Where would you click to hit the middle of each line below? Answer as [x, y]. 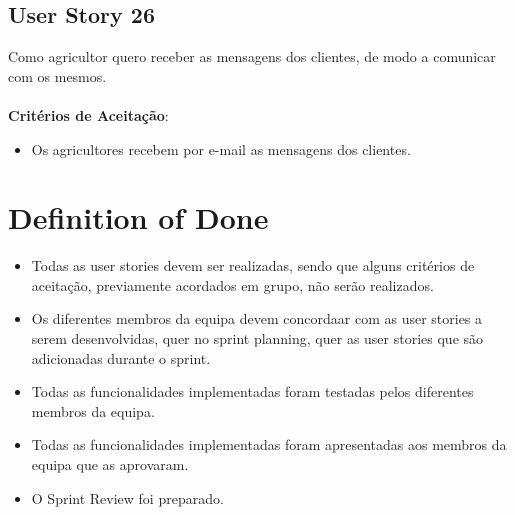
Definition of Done [138, 217]
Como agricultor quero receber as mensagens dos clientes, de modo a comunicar [252, 56]
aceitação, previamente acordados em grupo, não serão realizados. [232, 284]
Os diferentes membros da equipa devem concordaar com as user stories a [257, 318]
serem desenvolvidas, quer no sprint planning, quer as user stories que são [257, 338]
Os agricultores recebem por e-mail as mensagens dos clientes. [221, 148]
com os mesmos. [57, 75]
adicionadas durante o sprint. [121, 357]
